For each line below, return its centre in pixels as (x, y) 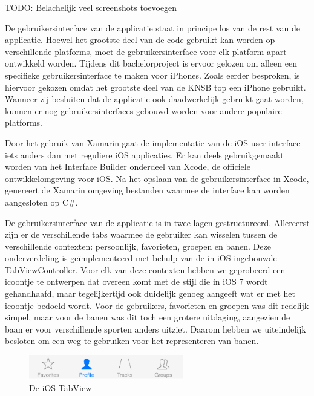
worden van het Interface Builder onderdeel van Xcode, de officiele (128, 167)
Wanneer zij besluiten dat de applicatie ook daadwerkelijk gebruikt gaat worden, (154, 99)
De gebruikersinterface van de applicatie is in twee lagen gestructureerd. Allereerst (157, 222)
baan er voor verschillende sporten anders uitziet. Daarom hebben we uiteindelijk (155, 329)
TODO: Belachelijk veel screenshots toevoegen (91, 7)
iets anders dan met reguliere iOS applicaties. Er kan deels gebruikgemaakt (144, 154)
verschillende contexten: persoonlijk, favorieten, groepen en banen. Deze (138, 246)
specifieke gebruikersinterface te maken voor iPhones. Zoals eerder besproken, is (152, 75)
